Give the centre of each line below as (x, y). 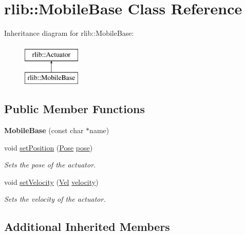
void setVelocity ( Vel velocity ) (51, 181)
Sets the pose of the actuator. (50, 165)
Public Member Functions (74, 109)
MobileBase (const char (44, 130)
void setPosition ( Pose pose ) (49, 147)
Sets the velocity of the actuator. (55, 199)
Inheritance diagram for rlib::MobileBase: (69, 33)
